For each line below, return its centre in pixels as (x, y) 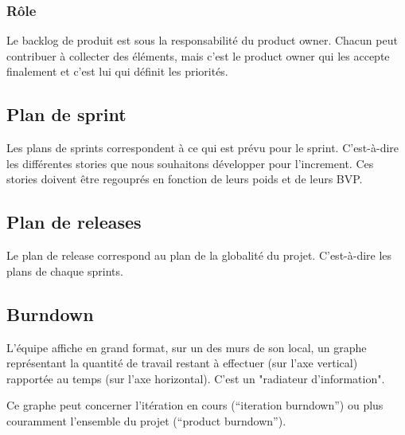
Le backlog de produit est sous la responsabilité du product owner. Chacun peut (202, 40)
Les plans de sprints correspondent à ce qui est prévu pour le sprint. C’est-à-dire (203, 148)
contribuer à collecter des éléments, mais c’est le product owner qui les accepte (198, 55)
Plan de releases (74, 222)
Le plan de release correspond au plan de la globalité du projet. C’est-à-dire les (199, 255)
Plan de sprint (66, 114)
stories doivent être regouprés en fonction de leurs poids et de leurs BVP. (185, 179)
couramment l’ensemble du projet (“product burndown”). (146, 420)
